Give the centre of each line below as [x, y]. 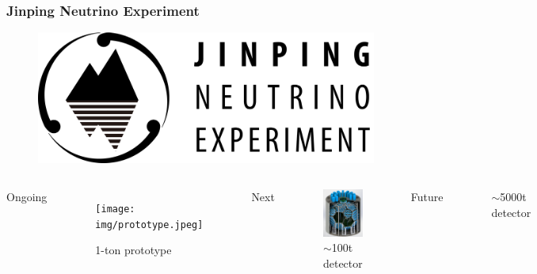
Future [427, 197]
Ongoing [27, 197]
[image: [115, 209]
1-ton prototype [133, 250]
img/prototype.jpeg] [149, 225]
